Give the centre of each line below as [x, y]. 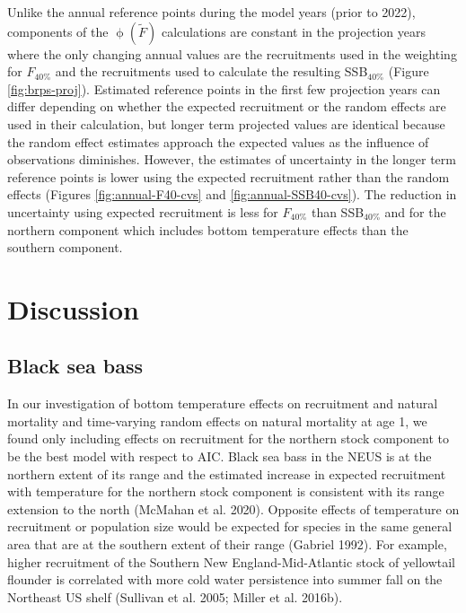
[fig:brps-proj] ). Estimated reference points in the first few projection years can [224, 88]
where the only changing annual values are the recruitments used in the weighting [232, 53]
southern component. [65, 247]
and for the [415, 211]
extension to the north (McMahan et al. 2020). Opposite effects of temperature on [233, 508]
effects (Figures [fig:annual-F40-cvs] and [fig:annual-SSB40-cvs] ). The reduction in [232, 194]
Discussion [73, 308]
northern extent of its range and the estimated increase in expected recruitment [227, 473]
